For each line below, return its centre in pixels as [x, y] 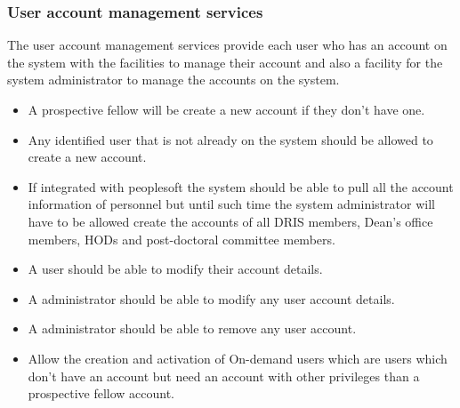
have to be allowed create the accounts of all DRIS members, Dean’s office [230, 221]
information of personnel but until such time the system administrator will [231, 204]
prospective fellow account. [101, 393]
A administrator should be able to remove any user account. [192, 328]
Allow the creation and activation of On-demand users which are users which [238, 358]
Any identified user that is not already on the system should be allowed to [230, 139]
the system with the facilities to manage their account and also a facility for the [225, 62]
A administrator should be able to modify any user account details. [211, 298]
